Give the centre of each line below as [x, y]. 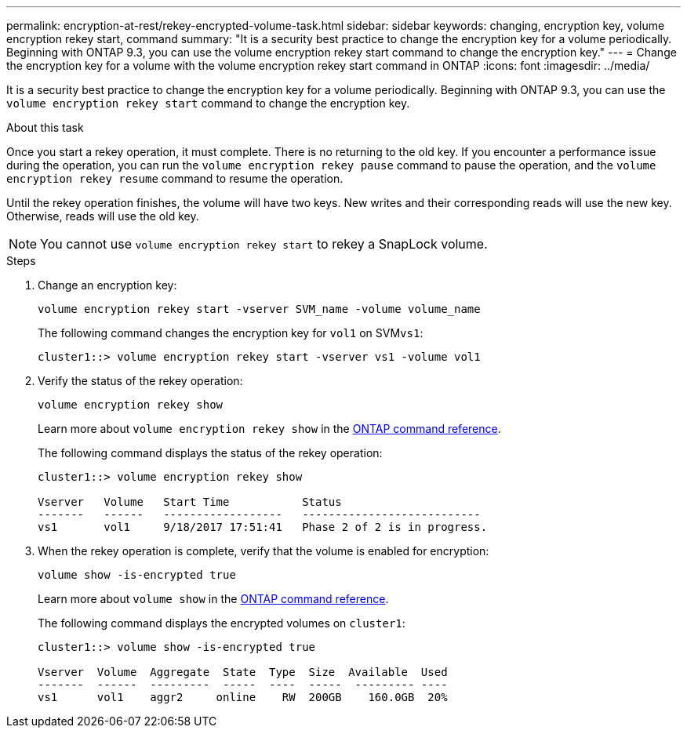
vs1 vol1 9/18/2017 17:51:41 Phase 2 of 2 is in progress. [263, 527]
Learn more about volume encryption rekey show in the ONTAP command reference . [269, 429]
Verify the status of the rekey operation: [140, 381]
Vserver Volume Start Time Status [190, 502]
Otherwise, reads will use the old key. [103, 216]
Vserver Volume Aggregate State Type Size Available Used [243, 672]
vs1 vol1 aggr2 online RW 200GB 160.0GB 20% [243, 697]
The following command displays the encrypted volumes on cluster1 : [222, 623]
